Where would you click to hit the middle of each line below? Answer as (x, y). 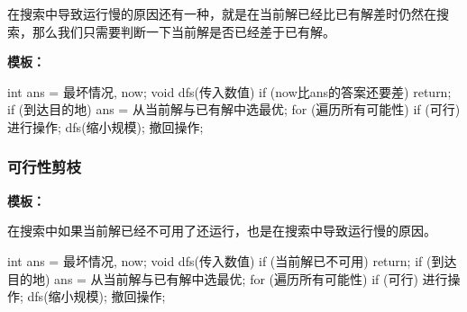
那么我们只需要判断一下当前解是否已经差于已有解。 (183, 31)
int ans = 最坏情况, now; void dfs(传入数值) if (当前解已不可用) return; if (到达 (232, 260)
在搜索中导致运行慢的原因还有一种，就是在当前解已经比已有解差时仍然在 (222, 13)
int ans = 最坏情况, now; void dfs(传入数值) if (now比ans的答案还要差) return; (229, 91)
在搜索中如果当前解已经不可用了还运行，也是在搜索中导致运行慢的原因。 (222, 231)
